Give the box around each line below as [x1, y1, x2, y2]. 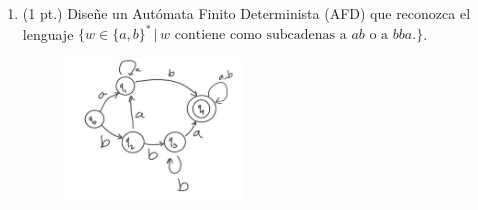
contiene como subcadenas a [174, 28, 347, 43]
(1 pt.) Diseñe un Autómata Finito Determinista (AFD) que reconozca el [22, 3, 471, 23]
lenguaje [22, 23, 74, 44]
